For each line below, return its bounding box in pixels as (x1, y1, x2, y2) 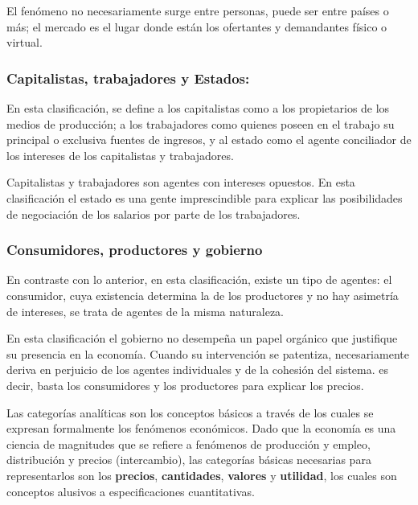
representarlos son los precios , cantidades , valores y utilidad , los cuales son (6, 466, 397, 483)
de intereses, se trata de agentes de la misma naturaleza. (6, 302, 284, 319)
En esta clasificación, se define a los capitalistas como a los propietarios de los (6, 100, 390, 116)
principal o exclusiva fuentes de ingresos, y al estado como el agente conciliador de (6, 131, 412, 148)
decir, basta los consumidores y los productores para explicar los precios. (6, 376, 364, 393)
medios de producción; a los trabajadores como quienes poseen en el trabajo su (6, 115, 395, 132)
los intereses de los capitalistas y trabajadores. (6, 146, 234, 163)
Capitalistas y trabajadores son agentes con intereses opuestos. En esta (6, 174, 355, 191)
